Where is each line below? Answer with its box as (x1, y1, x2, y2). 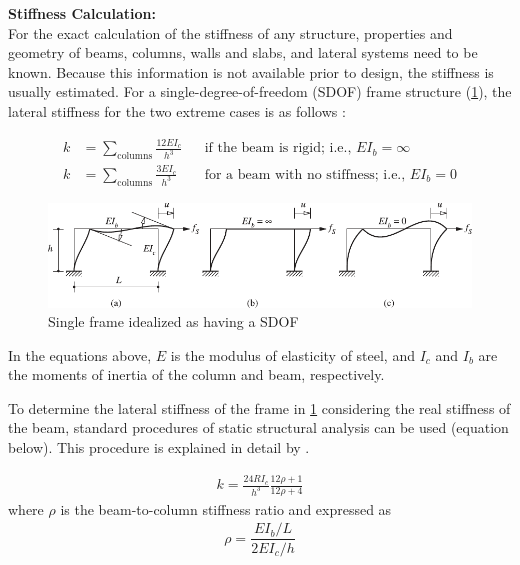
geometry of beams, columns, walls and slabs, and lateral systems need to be (8, 42, 478, 63)
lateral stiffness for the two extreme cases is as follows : (8, 100, 346, 121)
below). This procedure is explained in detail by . (8, 437, 310, 458)
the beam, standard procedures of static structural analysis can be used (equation (8, 417, 509, 438)
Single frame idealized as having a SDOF (48, 311, 299, 332)
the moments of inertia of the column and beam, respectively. (8, 364, 385, 385)
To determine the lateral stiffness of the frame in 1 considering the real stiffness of (8, 397, 511, 418)
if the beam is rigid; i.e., (204, 141, 352, 156)
